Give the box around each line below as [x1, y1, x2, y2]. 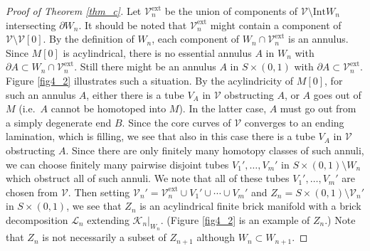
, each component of [152, 31, 240, 46]
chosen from [6, 184, 58, 199]
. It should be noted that [78, 17, 187, 32]
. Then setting [68, 184, 130, 199]
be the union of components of [164, 4, 298, 18]
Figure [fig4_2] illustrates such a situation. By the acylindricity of [6, 73, 294, 87]
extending [87, 212, 129, 227]
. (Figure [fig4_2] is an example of [160, 212, 310, 227]
